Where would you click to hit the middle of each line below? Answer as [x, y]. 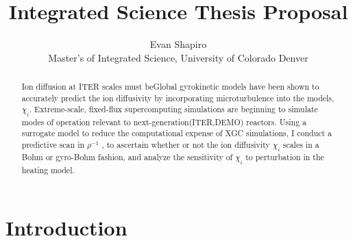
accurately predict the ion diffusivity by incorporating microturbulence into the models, [178, 98]
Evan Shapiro [178, 44]
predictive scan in [53, 145]
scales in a [301, 145]
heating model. [48, 169]
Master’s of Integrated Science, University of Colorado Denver [178, 57]
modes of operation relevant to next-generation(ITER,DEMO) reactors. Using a [164, 122]
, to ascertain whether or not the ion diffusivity [186, 145]
